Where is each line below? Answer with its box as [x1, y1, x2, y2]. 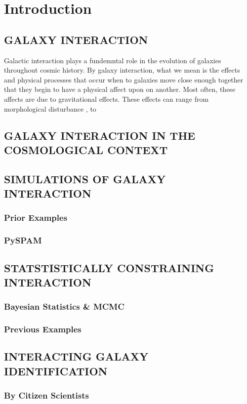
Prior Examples [4, 211, 68, 224]
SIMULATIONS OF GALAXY [4, 171, 166, 186]
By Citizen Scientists [4, 389, 89, 402]
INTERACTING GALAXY [4, 349, 149, 364]
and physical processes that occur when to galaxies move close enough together [4, 74, 244, 84]
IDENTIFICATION [4, 363, 108, 378]
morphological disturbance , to [4, 103, 96, 114]
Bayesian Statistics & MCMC [4, 300, 124, 313]
